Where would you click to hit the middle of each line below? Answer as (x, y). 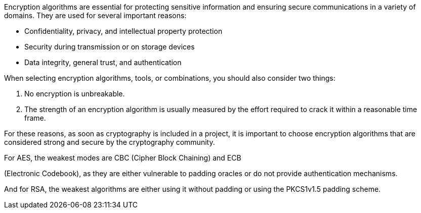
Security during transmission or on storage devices (110, 47)
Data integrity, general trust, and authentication (103, 62)
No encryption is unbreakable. (75, 94)
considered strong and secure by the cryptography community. (110, 142)
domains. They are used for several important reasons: (95, 15)
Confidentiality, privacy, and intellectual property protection (123, 31)
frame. (35, 118)
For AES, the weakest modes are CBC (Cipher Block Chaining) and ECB (123, 158)
